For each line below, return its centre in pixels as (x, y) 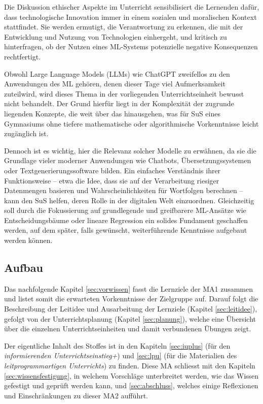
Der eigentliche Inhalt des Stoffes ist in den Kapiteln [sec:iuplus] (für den (117, 345)
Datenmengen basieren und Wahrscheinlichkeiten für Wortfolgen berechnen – (124, 190)
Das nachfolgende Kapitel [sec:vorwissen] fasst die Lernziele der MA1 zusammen (129, 288)
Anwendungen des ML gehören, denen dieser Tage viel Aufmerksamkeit (115, 84)
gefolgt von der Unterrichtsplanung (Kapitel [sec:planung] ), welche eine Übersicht (130, 318)
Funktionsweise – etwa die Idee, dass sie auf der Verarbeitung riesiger (112, 180)
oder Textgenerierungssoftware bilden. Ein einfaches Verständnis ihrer (112, 170)
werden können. (28, 240)
